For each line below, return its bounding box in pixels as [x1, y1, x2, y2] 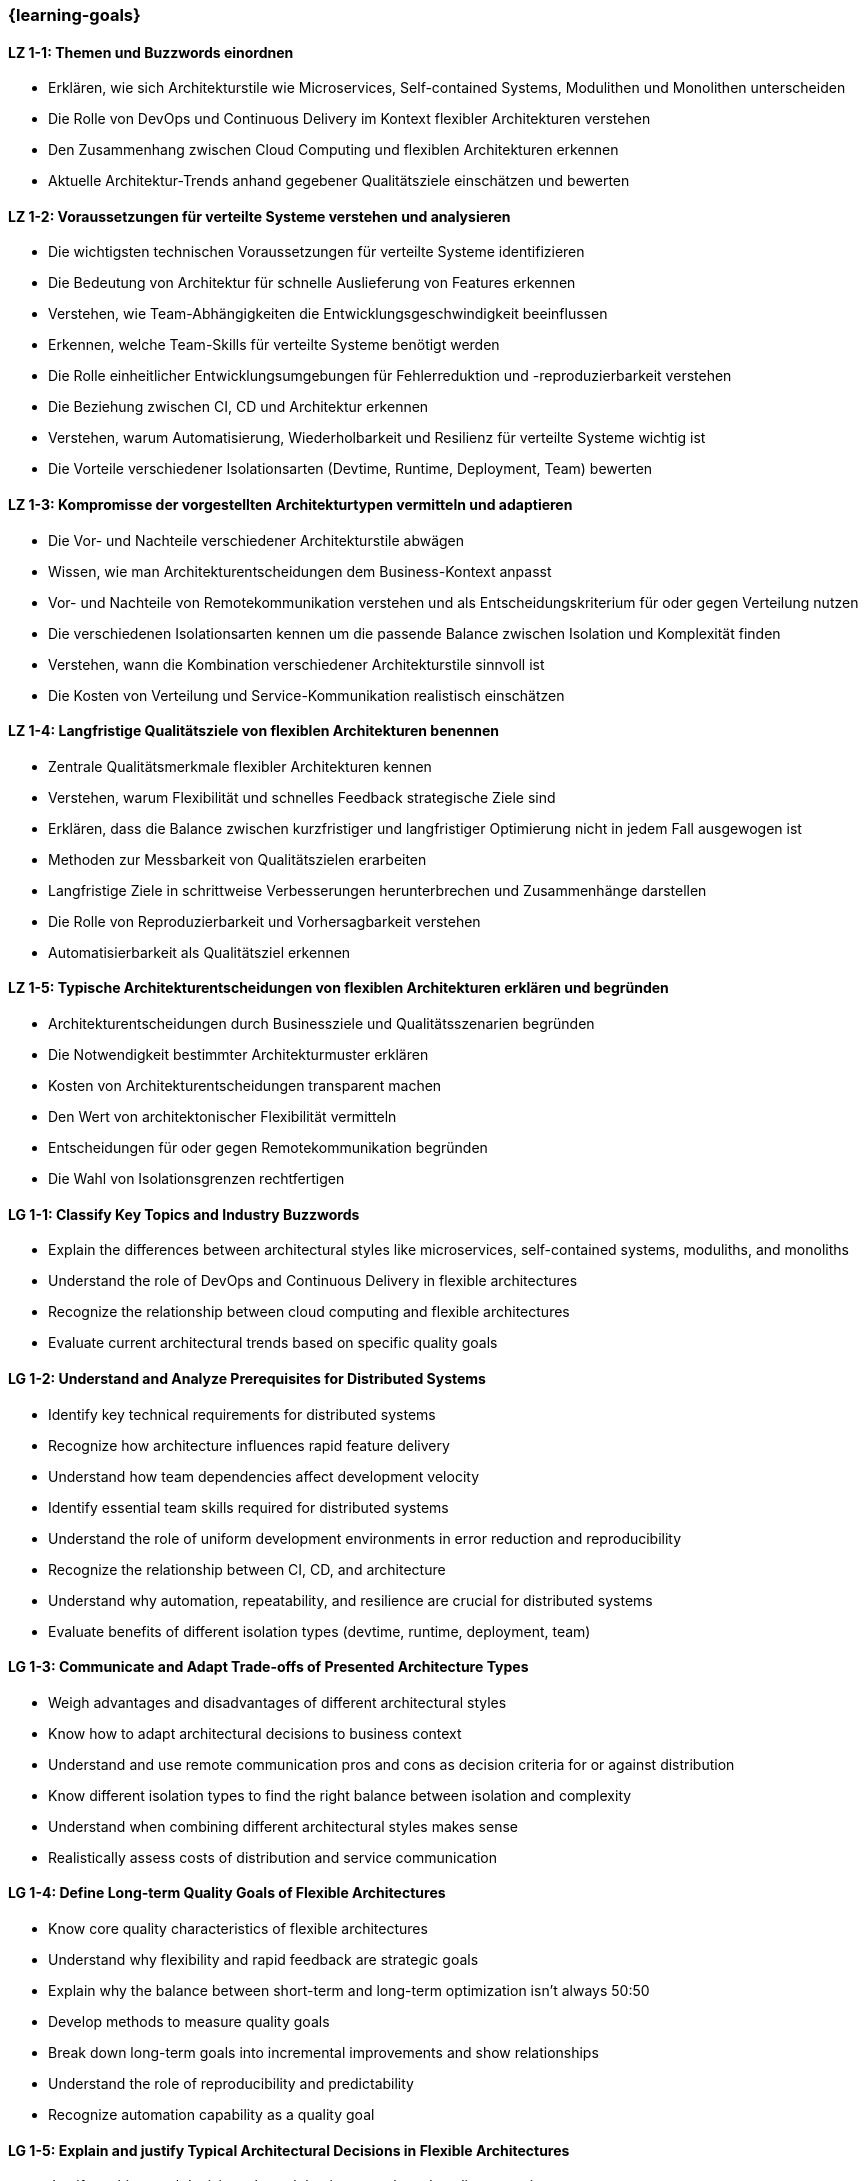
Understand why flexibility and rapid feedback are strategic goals [48, 1950, 479, 1968]
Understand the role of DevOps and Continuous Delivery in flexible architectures [48, 1272, 578, 1290]
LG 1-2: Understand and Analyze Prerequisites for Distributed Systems [8, 1369, 486, 1387]
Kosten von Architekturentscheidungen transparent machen [48, 1077, 442, 1095]
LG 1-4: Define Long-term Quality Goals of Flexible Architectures [8, 1884, 446, 1902]
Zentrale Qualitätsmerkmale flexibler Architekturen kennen [48, 757, 432, 775]
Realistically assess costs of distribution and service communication [48, 1848, 498, 1866]
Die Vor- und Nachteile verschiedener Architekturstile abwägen [48, 531, 465, 549]
